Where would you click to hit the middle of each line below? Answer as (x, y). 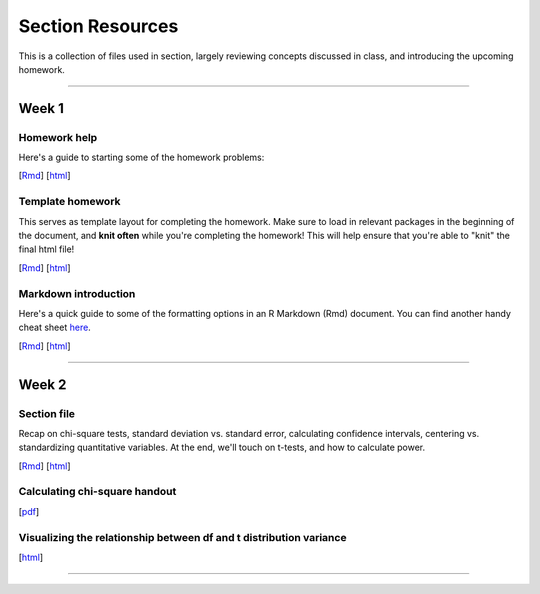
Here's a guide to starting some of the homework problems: (141, 157)
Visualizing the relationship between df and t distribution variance (182, 537)
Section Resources (98, 26)
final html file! (46, 249)
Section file (46, 413)
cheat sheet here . (55, 327)
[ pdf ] (29, 511)
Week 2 (42, 384)
